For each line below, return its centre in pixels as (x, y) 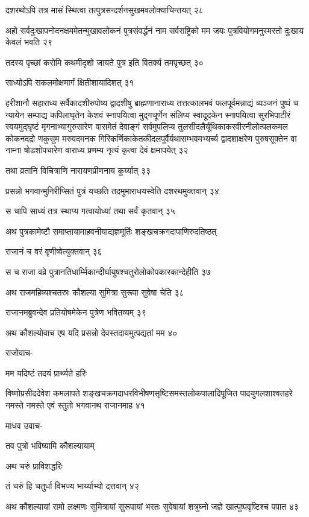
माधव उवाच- (24, 425)
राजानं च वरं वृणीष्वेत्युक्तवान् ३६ (54, 251)
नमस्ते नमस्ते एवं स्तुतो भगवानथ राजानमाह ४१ (75, 405)
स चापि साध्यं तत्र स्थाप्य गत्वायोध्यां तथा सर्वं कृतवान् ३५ (90, 211)
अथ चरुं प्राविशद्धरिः (34, 465)
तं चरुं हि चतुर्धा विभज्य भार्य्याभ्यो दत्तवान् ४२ (72, 486)
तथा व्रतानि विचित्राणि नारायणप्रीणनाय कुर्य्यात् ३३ (78, 170)
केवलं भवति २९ (29, 42)
